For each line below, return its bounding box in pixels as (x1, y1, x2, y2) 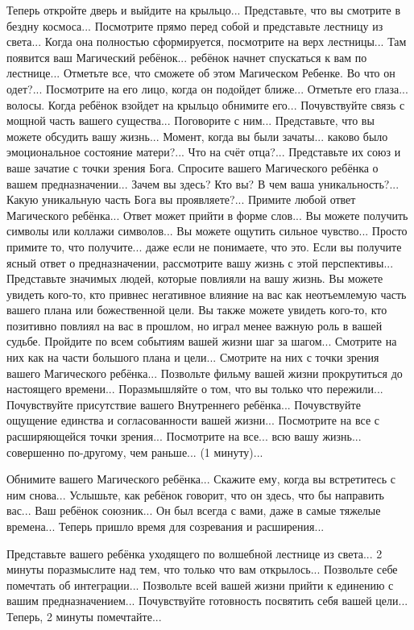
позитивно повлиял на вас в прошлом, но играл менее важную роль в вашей (6, 317, 383, 334)
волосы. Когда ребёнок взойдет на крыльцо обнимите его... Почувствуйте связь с (6, 96, 405, 113)
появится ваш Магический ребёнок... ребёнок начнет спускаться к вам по (6, 48, 367, 65)
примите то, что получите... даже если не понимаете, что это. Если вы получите (6, 238, 402, 255)
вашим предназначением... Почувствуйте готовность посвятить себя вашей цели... (6, 592, 408, 609)
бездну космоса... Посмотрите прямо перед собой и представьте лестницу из (6, 17, 383, 34)
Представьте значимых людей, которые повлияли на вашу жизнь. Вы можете (6, 270, 383, 287)
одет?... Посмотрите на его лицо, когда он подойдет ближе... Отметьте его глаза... (6, 80, 408, 97)
